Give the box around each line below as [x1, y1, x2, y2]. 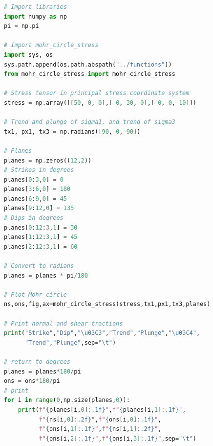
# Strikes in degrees [4, 166, 74, 174]
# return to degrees [4, 358, 71, 365]
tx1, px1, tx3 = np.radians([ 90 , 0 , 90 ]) [4, 128, 141, 135]
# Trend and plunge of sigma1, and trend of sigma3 [4, 118, 175, 126]
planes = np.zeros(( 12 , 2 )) [4, 157, 92, 164]
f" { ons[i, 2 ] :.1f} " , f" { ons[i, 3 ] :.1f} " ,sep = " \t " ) [39, 435, 196, 442]
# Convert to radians [4, 262, 74, 270]
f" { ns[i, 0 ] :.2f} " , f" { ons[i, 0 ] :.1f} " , [39, 416, 162, 423]
